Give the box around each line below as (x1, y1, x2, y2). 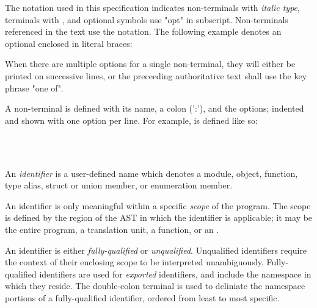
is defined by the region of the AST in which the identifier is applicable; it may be (5, 211, 313, 224)
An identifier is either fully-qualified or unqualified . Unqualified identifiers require (5, 243, 307, 256)
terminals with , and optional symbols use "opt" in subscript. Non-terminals (5, 13, 288, 26)
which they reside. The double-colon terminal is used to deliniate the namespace (5, 279, 305, 292)
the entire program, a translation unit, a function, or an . (5, 223, 219, 235)
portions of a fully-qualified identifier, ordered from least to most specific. (5, 291, 280, 304)
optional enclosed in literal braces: (5, 37, 133, 49)
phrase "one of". (5, 81, 64, 94)
